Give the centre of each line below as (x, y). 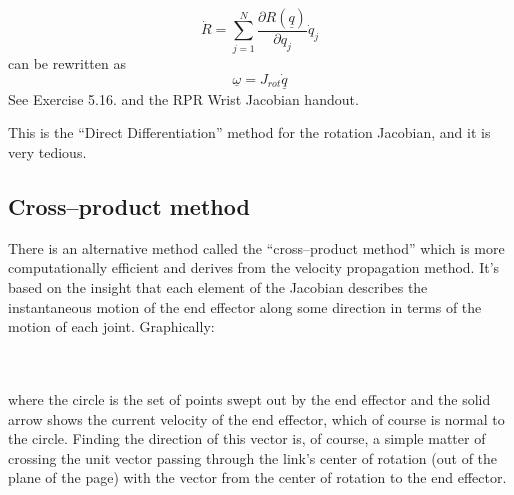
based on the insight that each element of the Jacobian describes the (218, 286)
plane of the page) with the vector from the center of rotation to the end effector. (257, 477)
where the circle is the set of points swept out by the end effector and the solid (249, 398)
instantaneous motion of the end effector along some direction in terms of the (245, 306)
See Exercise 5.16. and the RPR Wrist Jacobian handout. (183, 98)
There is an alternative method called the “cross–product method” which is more (256, 247)
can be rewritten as (67, 62)
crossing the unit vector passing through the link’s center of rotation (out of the (253, 457)
